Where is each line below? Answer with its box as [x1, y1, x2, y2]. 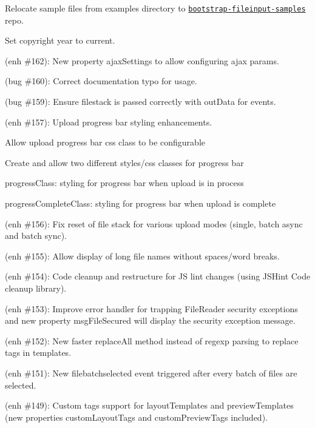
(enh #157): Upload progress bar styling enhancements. [5, 115, 212, 128]
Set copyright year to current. [5, 34, 115, 47]
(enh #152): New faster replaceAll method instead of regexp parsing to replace [5, 334, 299, 347]
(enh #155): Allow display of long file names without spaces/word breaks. [5, 249, 280, 262]
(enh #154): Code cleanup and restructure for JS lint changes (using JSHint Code [5, 270, 311, 283]
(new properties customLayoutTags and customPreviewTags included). [5, 410, 268, 423]
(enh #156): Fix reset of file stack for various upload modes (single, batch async [5, 217, 303, 230]
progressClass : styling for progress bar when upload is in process [5, 176, 244, 189]
